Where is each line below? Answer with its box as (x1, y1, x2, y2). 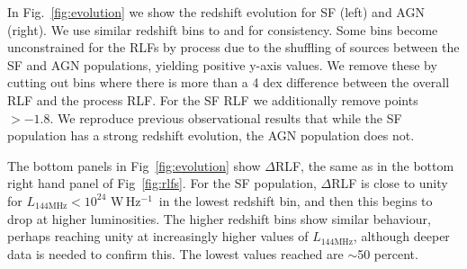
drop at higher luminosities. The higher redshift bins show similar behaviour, (7, 209, 431, 228)
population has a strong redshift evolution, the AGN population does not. (7, 126, 415, 145)
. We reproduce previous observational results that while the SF (49, 108, 402, 127)
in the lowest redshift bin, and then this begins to (158, 191, 433, 210)
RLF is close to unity (331, 174, 448, 193)
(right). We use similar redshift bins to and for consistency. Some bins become (7, 20, 438, 39)
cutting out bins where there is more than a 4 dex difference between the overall (7, 73, 450, 92)
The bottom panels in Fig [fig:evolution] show (7, 156, 261, 175)
